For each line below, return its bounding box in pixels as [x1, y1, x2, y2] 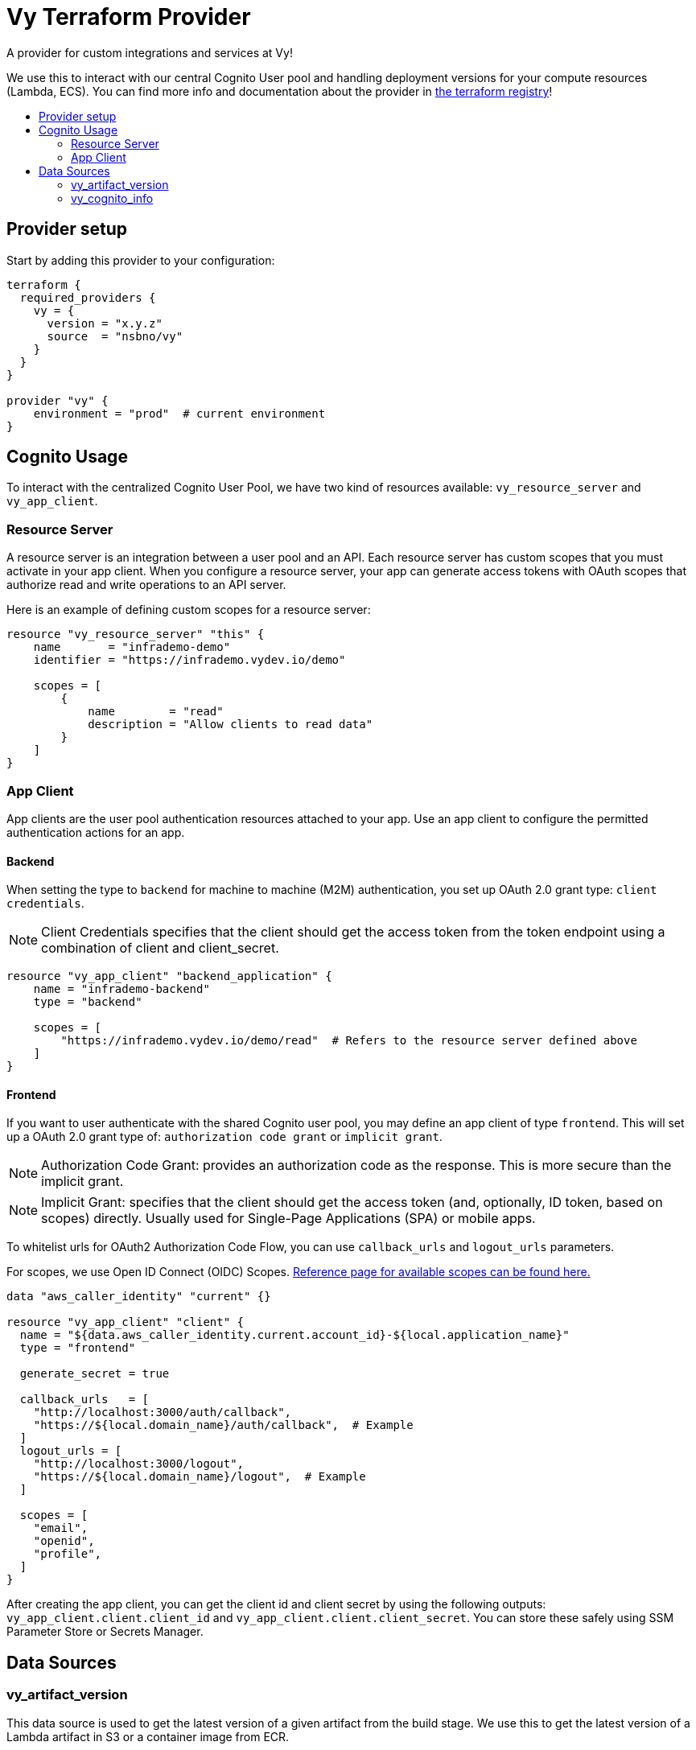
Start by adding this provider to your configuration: [6, 253, 275, 267]
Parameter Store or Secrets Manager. [6, 1624, 204, 1639]
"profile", [33, 1547, 102, 1561]
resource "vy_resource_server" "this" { [6, 628, 265, 641]
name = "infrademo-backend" [33, 982, 210, 996]
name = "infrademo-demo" [33, 640, 231, 654]
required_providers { [19, 290, 156, 304]
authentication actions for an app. [6, 825, 185, 839]
